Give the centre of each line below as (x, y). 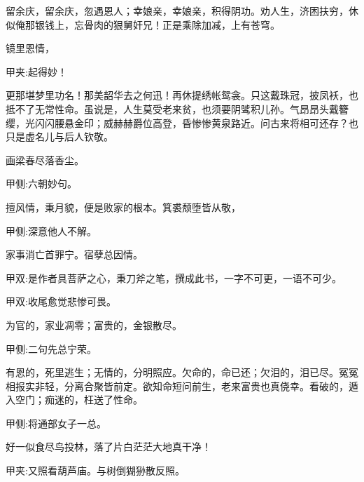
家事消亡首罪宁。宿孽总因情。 (74, 254)
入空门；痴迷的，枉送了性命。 (74, 400)
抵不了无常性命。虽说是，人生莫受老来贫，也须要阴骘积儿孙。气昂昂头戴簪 (177, 108)
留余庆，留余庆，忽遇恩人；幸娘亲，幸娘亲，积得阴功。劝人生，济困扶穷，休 (182, 11)
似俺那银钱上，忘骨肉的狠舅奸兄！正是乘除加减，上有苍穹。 (143, 24)
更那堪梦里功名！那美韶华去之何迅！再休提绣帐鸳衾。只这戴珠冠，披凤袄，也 (182, 95)
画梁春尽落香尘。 (45, 160)
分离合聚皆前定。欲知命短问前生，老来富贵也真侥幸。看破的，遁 (211, 386)
